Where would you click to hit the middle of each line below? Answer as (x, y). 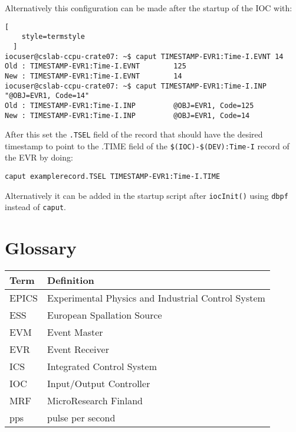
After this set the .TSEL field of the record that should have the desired (134, 134)
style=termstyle (53, 37)
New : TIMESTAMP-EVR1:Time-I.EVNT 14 (93, 76)
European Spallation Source (105, 315)
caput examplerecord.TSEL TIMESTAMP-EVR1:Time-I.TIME (113, 177)
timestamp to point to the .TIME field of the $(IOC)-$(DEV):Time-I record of (147, 145)
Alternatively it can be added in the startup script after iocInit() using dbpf (147, 195)
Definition (71, 280)
